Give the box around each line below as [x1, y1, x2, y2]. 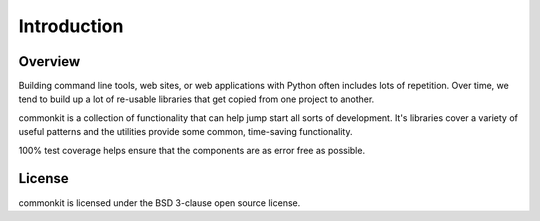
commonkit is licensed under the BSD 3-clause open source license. [18, 196, 301, 209]
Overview [18, 53, 81, 70]
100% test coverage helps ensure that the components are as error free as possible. [18, 144, 365, 156]
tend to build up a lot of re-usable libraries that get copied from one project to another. [18, 93, 375, 105]
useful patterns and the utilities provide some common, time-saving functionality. [18, 126, 354, 138]
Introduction [18, 15, 124, 37]
